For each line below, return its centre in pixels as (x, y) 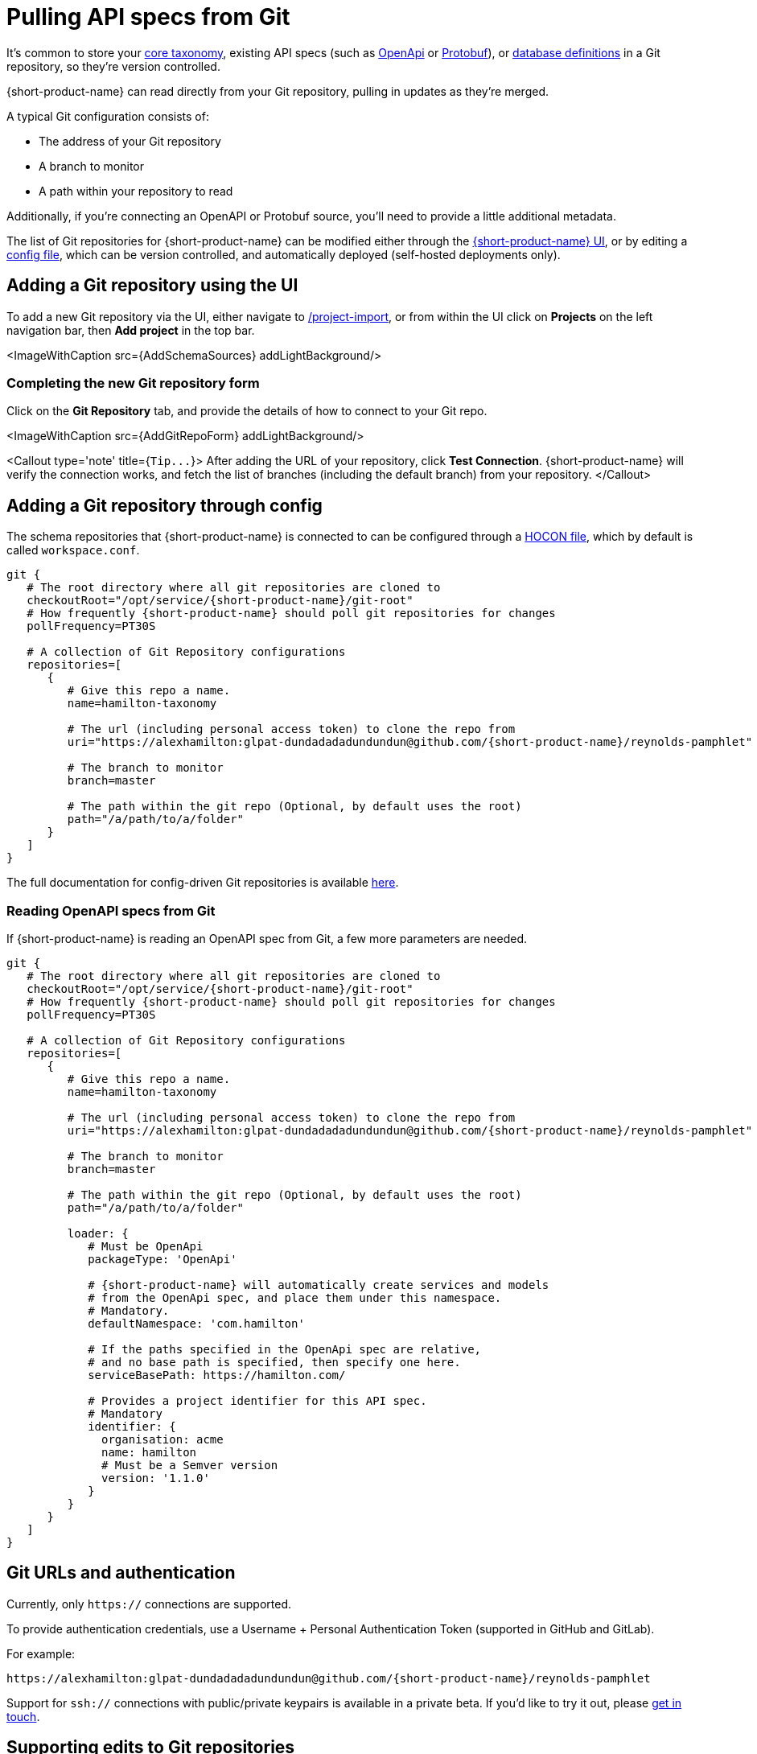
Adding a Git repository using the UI (152, 286)
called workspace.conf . (73, 550)
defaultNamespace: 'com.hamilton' (196, 1323)
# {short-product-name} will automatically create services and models (319, 1285)
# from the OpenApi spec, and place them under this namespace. (295, 1297)
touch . (23, 1716)
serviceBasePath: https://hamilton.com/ (217, 1375)
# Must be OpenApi (146, 1246)
